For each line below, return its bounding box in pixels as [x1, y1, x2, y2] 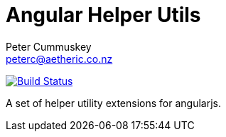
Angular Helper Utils [6, 3, 201, 27]
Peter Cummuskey [6, 40, 92, 53]
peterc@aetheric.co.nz [6, 52, 113, 65]
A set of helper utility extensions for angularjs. [6, 96, 221, 109]
